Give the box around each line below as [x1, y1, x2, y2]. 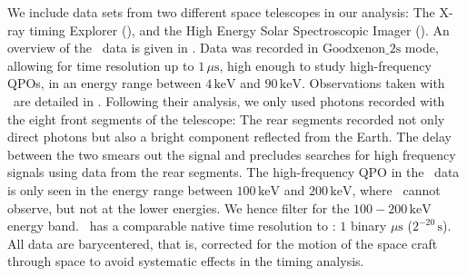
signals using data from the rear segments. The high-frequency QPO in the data [7, 163, 460, 182]
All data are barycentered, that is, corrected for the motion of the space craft [7, 233, 438, 252]
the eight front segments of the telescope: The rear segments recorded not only [7, 109, 445, 128]
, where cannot [352, 180, 441, 199]
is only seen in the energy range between [7, 180, 233, 199]
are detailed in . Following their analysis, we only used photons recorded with [13, 91, 445, 110]
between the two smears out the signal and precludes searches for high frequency [7, 144, 456, 163]
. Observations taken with [301, 74, 445, 93]
